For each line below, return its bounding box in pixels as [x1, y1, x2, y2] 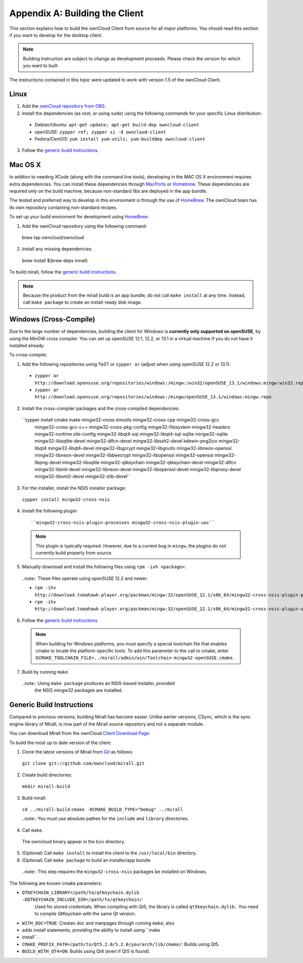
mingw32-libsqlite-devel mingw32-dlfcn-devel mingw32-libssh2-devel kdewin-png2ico [34, 438, 218, 444]
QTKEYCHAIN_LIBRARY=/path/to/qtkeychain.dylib [22, 890, 139, 896]
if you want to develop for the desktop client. [9, 32, 103, 38]
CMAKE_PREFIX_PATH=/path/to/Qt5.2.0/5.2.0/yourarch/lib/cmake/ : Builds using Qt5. [22, 941, 220, 947]
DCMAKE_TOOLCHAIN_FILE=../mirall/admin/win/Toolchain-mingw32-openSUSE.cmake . [35, 655, 234, 661]
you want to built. [23, 63, 59, 69]
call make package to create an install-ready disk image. [23, 299, 142, 305]
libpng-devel [34, 459, 61, 465]
